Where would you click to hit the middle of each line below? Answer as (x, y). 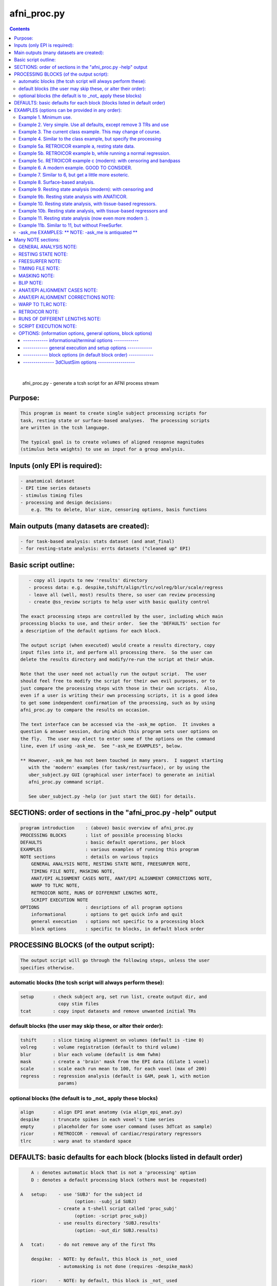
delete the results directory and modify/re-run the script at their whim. (118, 659)
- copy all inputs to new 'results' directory (88, 580)
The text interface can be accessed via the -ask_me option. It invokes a (118, 724)
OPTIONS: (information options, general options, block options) (85, 333)
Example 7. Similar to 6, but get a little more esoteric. (74, 175)
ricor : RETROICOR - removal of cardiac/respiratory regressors (111, 1134)
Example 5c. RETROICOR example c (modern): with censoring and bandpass (100, 160)
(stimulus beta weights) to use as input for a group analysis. (103, 449)
